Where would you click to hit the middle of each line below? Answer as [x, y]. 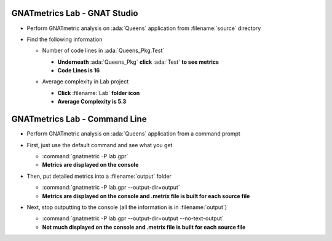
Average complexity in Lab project [85, 82]
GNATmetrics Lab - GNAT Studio [75, 13]
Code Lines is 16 [79, 71]
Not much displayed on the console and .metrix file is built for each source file [144, 227]
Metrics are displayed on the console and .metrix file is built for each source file [146, 196]
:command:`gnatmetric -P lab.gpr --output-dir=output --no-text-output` [133, 218]
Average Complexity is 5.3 [92, 102]
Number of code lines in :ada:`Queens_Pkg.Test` [103, 51]
